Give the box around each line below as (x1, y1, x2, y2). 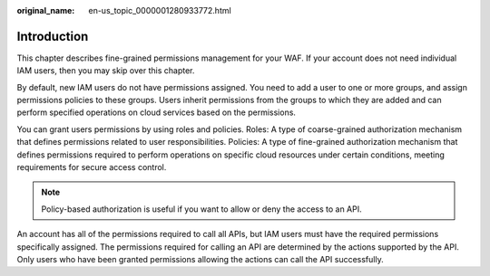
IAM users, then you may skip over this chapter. (16, 65, 195, 76)
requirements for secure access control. (16, 162, 167, 173)
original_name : (16, 5, 75, 15)
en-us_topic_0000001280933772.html (88, 5, 231, 15)
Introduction (16, 28, 89, 44)
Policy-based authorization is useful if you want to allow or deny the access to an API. (41, 204, 362, 214)
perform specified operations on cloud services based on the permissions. (16, 107, 297, 118)
